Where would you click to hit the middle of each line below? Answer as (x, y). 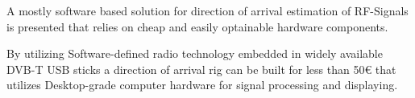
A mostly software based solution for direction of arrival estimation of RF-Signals (207, 10)
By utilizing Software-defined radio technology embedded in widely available (195, 53)
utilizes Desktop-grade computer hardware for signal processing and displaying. (202, 85)
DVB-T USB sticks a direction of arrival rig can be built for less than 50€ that (201, 69)
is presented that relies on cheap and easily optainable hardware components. (197, 26)
